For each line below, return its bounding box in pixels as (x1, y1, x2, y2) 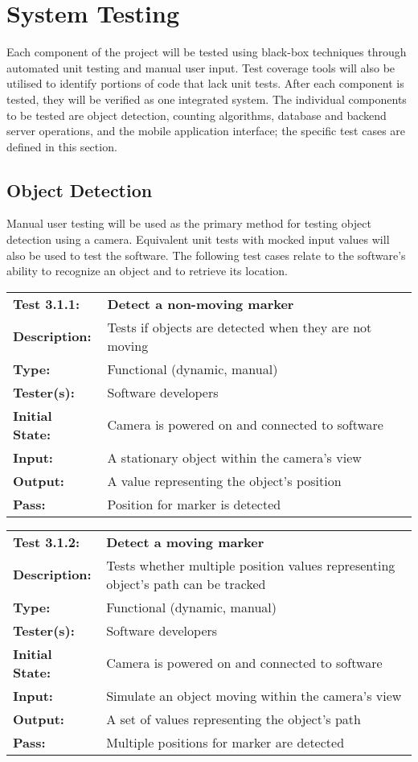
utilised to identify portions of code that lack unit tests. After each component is (6, 75, 404, 92)
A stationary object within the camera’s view (107, 447, 362, 467)
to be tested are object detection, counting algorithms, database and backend (6, 106, 387, 123)
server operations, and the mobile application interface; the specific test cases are (6, 122, 406, 139)
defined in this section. (6, 138, 117, 154)
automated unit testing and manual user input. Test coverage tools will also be (6, 59, 395, 76)
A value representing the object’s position (107, 471, 342, 490)
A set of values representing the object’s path (106, 709, 361, 728)
